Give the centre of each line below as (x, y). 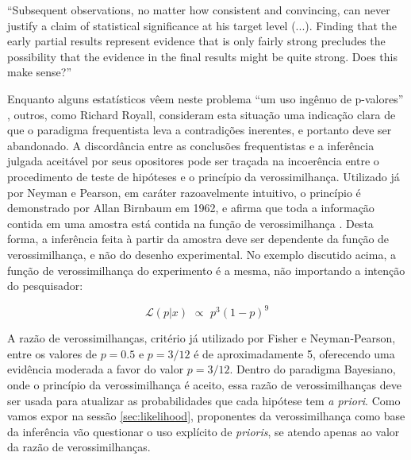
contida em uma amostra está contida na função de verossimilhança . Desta (190, 223)
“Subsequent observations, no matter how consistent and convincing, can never (199, 10)
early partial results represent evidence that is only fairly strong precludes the (196, 41)
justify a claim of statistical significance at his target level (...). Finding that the (202, 25)
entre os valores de (52, 353)
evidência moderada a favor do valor (96, 369)
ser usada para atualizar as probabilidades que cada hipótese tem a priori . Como (204, 400)
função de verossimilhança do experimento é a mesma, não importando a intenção (206, 270)
